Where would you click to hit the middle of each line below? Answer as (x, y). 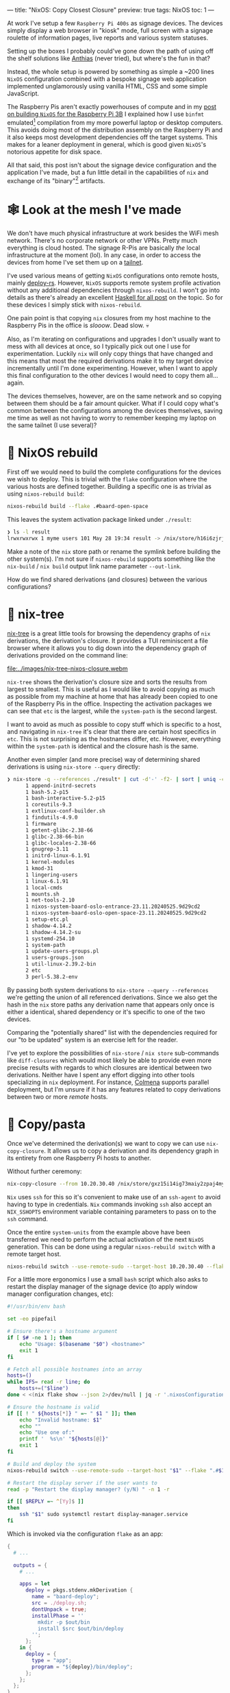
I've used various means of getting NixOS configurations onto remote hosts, (113, 276)
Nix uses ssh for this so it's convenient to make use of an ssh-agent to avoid (114, 1197)
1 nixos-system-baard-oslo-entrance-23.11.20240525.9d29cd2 (113, 907)
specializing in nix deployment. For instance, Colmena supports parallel (108, 1082)
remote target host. (34, 1253)
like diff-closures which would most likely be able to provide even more (110, 1060)
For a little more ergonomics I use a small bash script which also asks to (107, 1280)
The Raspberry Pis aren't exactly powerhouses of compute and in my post (112, 107)
